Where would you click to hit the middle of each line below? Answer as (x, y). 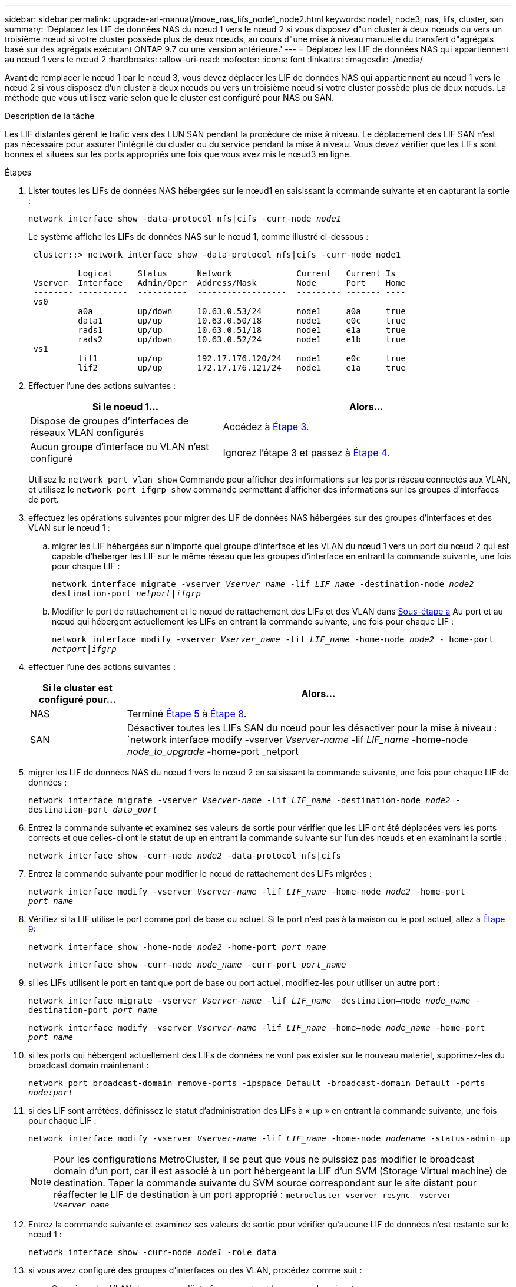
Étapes (18, 172)
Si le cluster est (77, 688)
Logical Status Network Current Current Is (237, 273)
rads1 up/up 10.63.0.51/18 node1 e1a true (242, 330)
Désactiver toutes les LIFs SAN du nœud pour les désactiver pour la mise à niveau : (312, 728)
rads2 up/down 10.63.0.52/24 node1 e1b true (242, 339)
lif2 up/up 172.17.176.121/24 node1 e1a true (242, 368)
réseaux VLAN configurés (87, 433)
